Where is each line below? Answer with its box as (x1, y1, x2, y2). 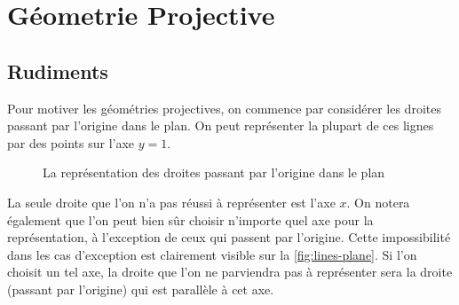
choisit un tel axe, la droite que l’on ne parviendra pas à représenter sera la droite (7, 262, 453, 281)
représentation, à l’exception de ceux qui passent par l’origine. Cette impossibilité (7, 228, 451, 246)
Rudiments (7, 57, 108, 84)
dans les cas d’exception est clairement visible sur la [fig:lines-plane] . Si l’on (7, 245, 417, 263)
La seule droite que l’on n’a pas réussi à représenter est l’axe (7, 192, 336, 211)
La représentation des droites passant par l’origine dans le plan (43, 163, 385, 182)
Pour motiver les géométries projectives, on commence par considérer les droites (7, 98, 441, 117)
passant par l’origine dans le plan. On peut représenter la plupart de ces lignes (7, 116, 434, 135)
